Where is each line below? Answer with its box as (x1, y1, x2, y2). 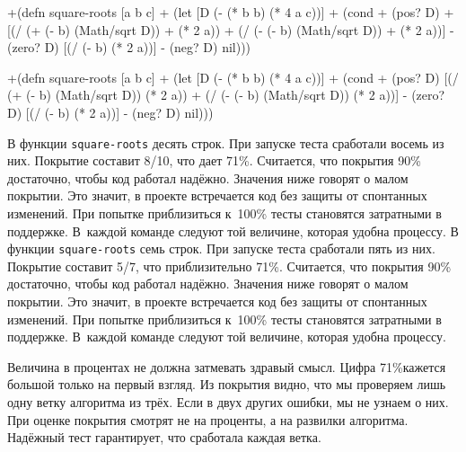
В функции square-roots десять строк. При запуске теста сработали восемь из (7, 133, 444, 152)
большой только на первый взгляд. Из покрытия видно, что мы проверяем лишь (7, 375, 446, 394)
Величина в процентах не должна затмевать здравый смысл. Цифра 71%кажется (7, 357, 446, 376)
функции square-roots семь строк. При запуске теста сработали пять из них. (7, 239, 435, 258)
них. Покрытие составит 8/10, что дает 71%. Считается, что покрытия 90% (7, 151, 421, 170)
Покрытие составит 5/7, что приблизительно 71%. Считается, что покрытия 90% (7, 256, 452, 275)
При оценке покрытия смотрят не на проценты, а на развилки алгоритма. (7, 410, 409, 429)
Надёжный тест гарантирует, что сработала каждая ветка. (7, 428, 321, 447)
